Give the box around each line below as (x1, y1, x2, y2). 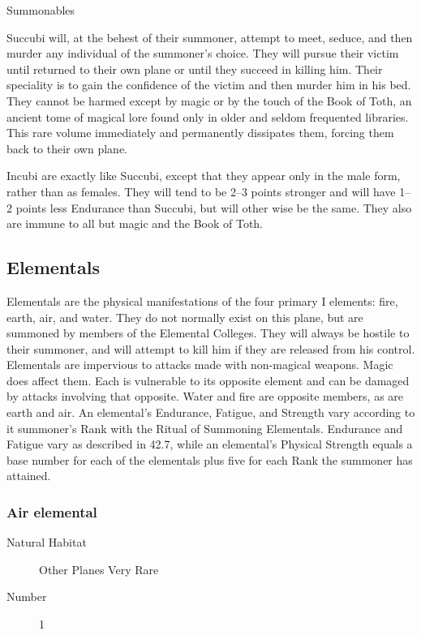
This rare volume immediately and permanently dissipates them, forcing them (6, 124, 394, 141)
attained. (6, 467, 51, 484)
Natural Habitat (6, 534, 87, 551)
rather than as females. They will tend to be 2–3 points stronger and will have (6, 182, 396, 200)
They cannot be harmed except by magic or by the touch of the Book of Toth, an (6, 92, 412, 109)
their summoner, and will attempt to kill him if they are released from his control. (6, 340, 415, 357)
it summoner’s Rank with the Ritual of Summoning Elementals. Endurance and (6, 419, 403, 436)
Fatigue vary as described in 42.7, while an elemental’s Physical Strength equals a (6, 435, 413, 453)
